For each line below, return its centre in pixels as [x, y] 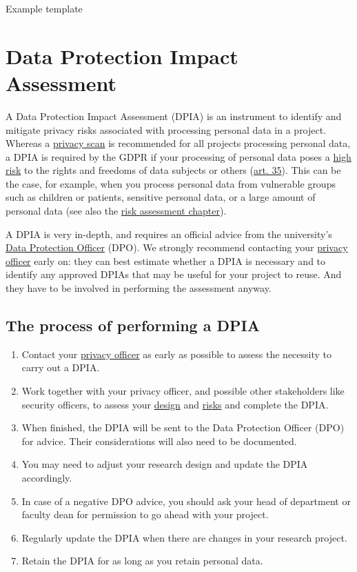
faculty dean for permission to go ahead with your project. [145, 514]
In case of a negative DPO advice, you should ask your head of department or [186, 501]
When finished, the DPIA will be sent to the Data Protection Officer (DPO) [183, 427]
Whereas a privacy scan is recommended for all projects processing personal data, [178, 143]
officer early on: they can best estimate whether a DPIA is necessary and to [166, 260]
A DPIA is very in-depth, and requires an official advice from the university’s [169, 234]
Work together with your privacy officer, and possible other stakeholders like [183, 391]
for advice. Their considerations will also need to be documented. [159, 441]
